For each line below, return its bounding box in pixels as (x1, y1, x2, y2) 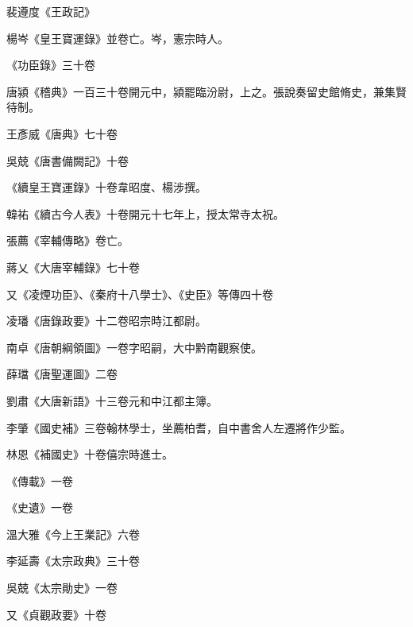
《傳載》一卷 (6, 472, 73, 489)
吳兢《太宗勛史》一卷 (6, 579, 118, 596)
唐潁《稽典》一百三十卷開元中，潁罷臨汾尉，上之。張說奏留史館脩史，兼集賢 (6, 83, 407, 99)
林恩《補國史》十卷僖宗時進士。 (6, 446, 173, 463)
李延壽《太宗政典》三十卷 (6, 552, 140, 569)
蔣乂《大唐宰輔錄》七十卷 (6, 258, 140, 275)
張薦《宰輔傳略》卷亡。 (6, 232, 129, 249)
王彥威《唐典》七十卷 (6, 125, 118, 141)
